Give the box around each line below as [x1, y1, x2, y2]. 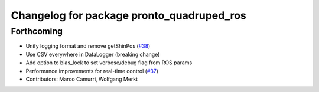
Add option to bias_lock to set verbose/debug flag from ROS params [25, 59, 193, 66]
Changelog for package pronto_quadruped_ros [11, 9, 246, 22]
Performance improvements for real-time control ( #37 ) [25, 67, 159, 74]
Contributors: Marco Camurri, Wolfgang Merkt [25, 75, 138, 83]
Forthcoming [11, 26, 63, 37]
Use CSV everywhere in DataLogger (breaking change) [25, 51, 160, 58]
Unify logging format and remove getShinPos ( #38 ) [25, 42, 151, 50]
